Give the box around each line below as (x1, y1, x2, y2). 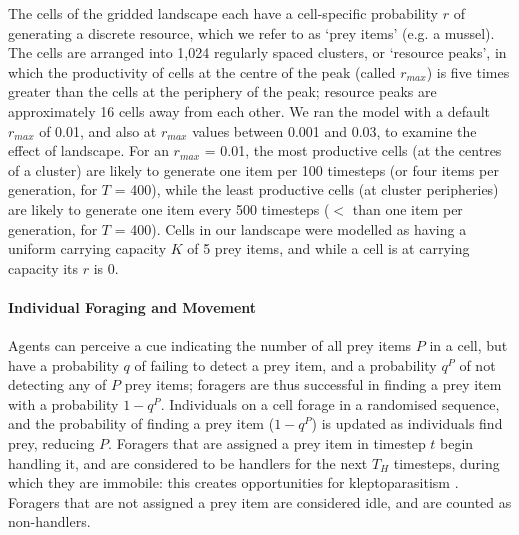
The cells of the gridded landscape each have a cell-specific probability (8, 3, 439, 23)
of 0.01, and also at (39, 120, 157, 141)
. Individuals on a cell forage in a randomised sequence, (160, 393, 500, 414)
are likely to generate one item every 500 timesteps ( (8, 198, 330, 219)
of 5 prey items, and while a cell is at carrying (187, 238, 470, 259)
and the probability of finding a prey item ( (8, 413, 275, 434)
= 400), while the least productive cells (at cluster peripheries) (114, 179, 499, 200)
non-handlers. (8, 511, 91, 532)
